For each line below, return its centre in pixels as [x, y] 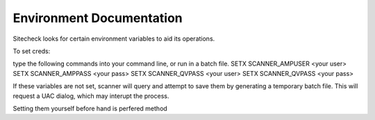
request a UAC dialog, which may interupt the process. [91, 96]
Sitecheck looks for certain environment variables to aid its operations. [114, 39]
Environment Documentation [98, 18]
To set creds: [32, 51]
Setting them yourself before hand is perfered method [90, 108]
